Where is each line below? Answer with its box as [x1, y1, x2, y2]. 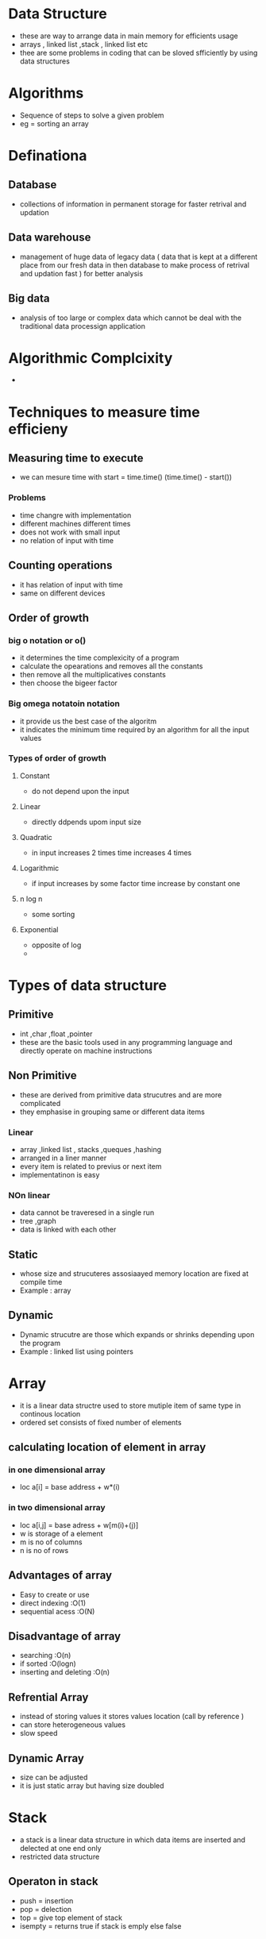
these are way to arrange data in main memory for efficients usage [19, 31, 238, 40]
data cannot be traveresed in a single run [19, 1208, 155, 1217]
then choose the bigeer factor [19, 678, 118, 688]
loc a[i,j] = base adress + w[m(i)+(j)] [19, 1520, 139, 1529]
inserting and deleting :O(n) [19, 1667, 110, 1677]
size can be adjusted [19, 1772, 88, 1783]
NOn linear [8, 1189, 51, 1201]
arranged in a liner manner [19, 1153, 107, 1162]
